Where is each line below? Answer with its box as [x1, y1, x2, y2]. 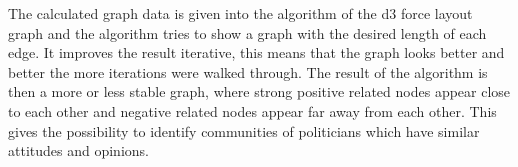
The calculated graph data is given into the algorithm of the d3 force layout [8, 3, 473, 23]
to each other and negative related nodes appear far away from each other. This [8, 100, 497, 121]
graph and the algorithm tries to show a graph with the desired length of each [8, 22, 487, 43]
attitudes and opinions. [8, 140, 149, 161]
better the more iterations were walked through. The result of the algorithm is [8, 61, 488, 82]
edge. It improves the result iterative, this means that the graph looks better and [8, 42, 505, 63]
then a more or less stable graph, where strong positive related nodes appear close [8, 81, 511, 102]
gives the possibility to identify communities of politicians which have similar [8, 120, 480, 141]
